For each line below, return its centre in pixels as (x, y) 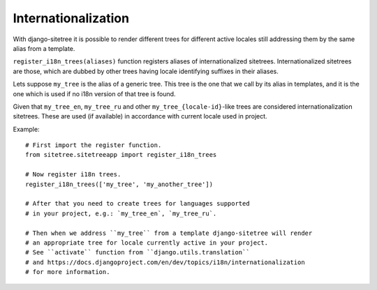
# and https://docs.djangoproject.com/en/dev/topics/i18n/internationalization (165, 262)
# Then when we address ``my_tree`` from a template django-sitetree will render (169, 233)
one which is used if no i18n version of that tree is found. (94, 93)
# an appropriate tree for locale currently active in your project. (147, 243)
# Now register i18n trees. (73, 175)
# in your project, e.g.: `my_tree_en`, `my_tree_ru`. (121, 213)
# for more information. (68, 272)
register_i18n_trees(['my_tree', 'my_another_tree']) (119, 184)
